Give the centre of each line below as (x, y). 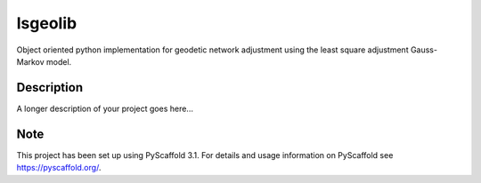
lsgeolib (47, 23)
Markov (30, 61)
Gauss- (424, 50)
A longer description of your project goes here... (105, 108)
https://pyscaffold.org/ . (59, 168)
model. (59, 61)
